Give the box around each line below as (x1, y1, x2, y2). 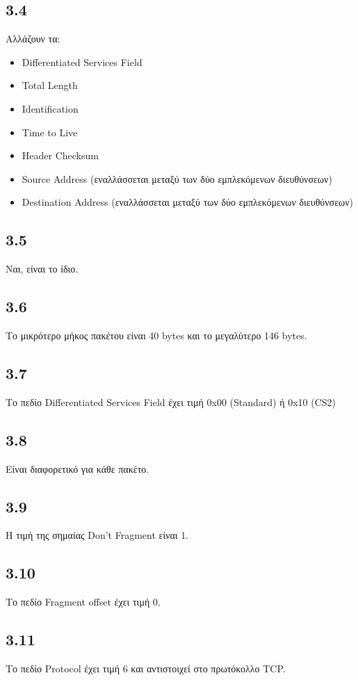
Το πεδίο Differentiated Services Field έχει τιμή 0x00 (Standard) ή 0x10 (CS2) (6, 394, 336, 409)
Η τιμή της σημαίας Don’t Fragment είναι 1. (6, 528, 189, 542)
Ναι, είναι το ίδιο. (6, 261, 79, 276)
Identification (22, 101, 79, 115)
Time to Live (22, 124, 78, 139)
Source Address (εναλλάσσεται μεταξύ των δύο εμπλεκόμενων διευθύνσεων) (22, 171, 332, 186)
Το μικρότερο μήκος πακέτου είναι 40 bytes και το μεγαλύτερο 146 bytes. (6, 327, 307, 342)
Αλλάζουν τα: (6, 31, 60, 46)
